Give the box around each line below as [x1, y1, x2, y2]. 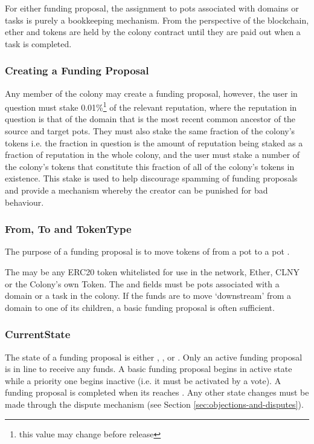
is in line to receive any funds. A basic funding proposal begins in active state [5, 362, 292, 375]
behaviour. [5, 195, 44, 208]
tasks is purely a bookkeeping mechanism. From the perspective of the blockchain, [5, 13, 309, 26]
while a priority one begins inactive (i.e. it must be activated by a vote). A [5, 374, 281, 387]
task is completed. [5, 37, 72, 50]
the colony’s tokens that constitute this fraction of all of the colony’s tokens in [5, 160, 295, 172]
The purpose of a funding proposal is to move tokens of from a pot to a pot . [5, 245, 290, 258]
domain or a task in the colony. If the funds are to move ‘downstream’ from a [5, 289, 292, 302]
